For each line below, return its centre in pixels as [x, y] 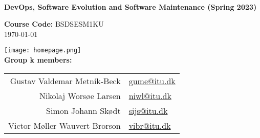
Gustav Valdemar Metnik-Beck [65, 81]
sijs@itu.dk [148, 110]
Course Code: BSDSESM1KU [54, 24]
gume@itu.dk [152, 81]
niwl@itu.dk [150, 95]
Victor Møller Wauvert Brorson [64, 125]
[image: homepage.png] [43, 51]
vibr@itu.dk [150, 125]
